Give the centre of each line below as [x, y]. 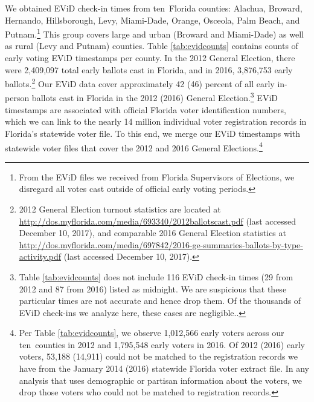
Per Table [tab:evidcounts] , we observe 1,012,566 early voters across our [152, 333]
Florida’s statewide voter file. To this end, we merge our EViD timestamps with [153, 133]
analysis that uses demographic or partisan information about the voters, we [160, 380]
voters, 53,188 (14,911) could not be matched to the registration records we [159, 356]
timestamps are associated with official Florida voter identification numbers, [146, 109]
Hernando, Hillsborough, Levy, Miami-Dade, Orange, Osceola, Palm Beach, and [152, 20]
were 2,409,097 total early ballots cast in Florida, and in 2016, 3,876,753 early [149, 69]
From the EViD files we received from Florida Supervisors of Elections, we [157, 176]
